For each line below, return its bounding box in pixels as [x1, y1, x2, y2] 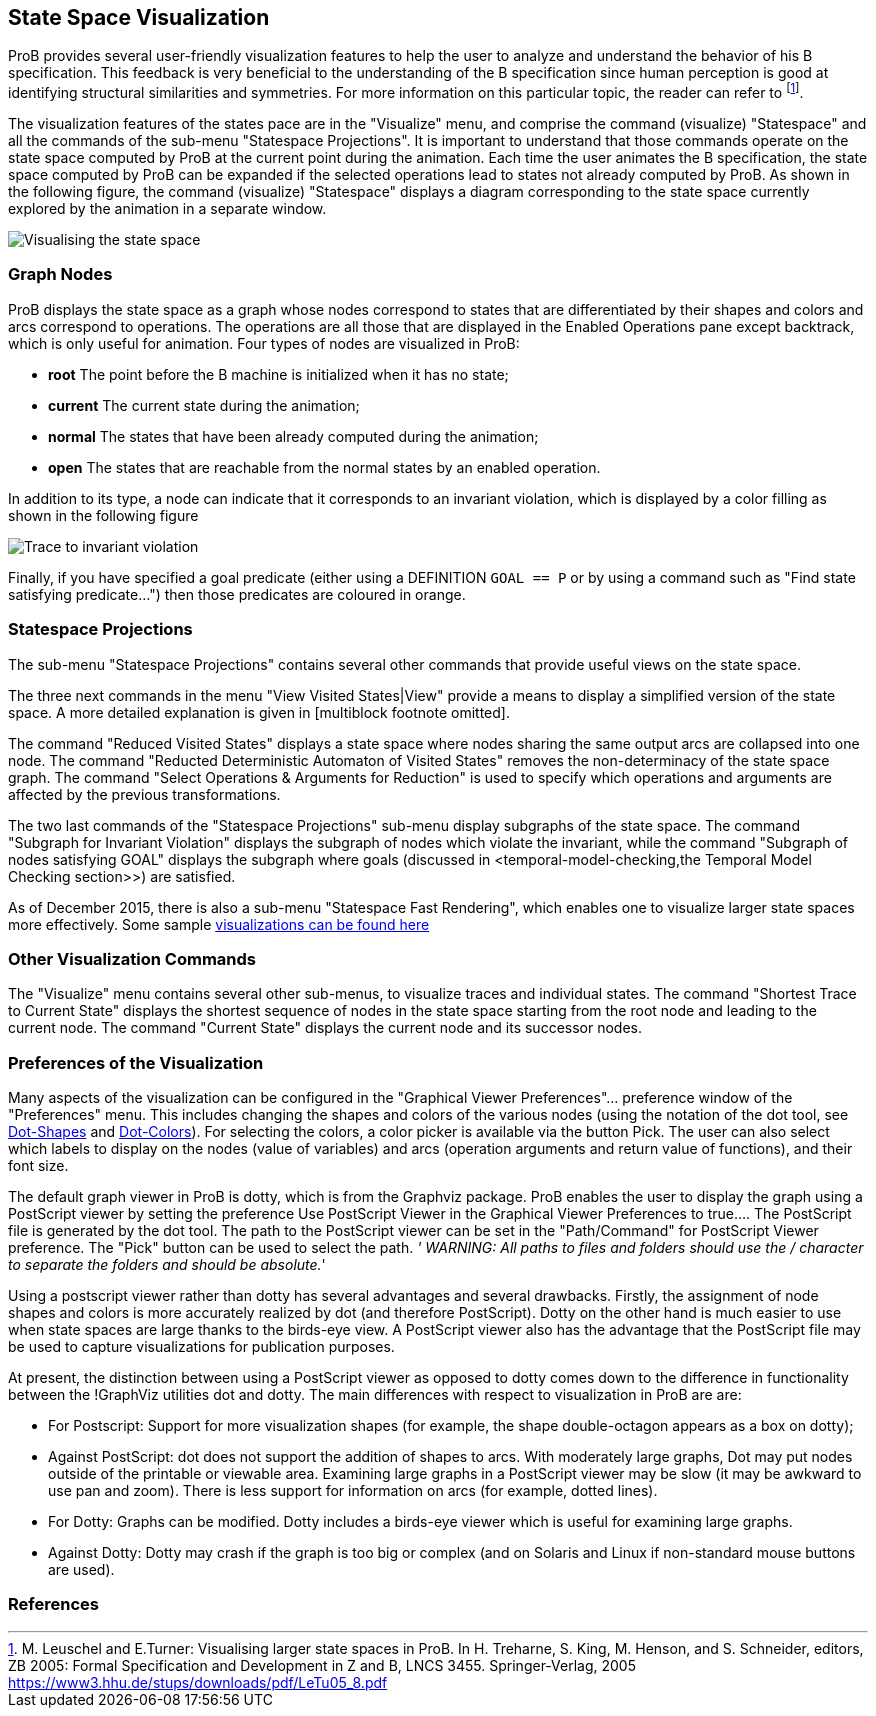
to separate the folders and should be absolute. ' [8, 1256, 326, 1274]
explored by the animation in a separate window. [8, 200, 327, 218]
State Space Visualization [8, 5, 270, 30]
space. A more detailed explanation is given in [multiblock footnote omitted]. [8, 703, 510, 721]
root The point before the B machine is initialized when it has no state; [48, 365, 509, 383]
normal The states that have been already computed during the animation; [48, 427, 539, 445]
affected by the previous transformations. [8, 785, 281, 803]
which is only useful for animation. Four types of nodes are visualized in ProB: [8, 334, 520, 352]
